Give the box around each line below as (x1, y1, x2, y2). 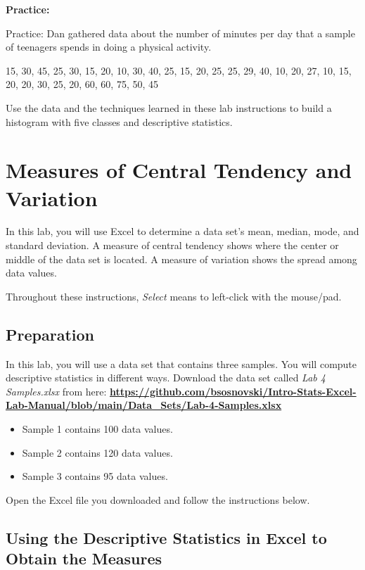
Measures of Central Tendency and (6, 156, 352, 184)
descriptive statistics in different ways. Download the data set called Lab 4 (6, 370, 326, 385)
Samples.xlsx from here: (6, 384, 107, 398)
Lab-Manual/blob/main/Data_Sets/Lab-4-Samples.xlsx (6, 398, 282, 412)
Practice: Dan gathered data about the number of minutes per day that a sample (6, 25, 355, 40)
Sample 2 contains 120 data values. (22, 445, 173, 460)
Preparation (6, 323, 94, 345)
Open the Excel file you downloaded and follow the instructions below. (6, 492, 310, 507)
